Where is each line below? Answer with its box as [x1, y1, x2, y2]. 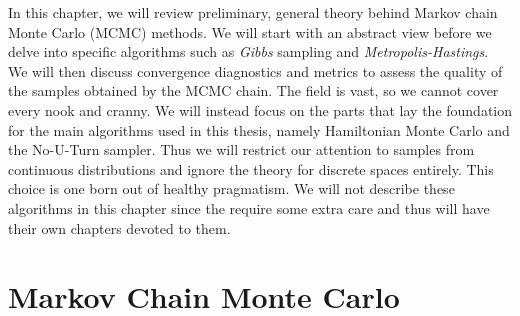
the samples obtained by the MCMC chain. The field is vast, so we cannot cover [8, 80, 499, 101]
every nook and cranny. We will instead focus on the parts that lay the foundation [8, 99, 513, 120]
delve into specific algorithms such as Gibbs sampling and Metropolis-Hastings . [8, 41, 489, 62]
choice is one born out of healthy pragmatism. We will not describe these [8, 178, 455, 199]
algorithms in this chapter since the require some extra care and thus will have [8, 197, 490, 218]
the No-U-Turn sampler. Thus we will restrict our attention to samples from [8, 139, 475, 160]
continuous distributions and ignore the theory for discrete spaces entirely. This [8, 158, 494, 179]
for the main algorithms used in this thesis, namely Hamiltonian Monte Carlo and [8, 119, 510, 140]
